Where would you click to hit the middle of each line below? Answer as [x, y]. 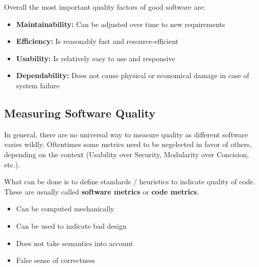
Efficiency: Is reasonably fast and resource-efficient [97, 41]
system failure [38, 85]
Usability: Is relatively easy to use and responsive [96, 58]
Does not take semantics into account [75, 243]
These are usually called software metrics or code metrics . [102, 191]
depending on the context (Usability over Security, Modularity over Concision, [127, 154]
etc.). [12, 164]
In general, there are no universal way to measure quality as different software [126, 134]
